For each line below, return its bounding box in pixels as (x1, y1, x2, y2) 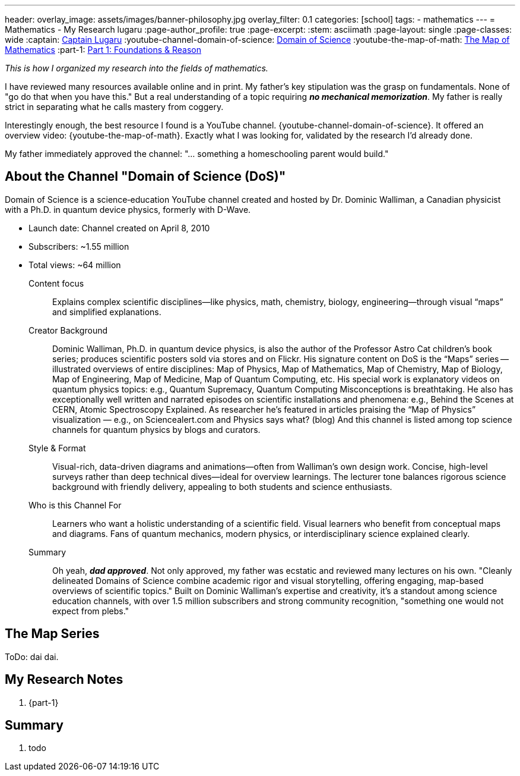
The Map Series (5, 626, 100, 642)
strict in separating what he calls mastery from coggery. (5, 102, 224, 112)
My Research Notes (5, 672, 123, 687)
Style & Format (28, 442, 86, 453)
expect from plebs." (52, 605, 129, 616)
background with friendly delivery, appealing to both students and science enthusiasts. (52, 481, 392, 492)
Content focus (28, 278, 84, 288)
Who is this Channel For (28, 499, 122, 510)
